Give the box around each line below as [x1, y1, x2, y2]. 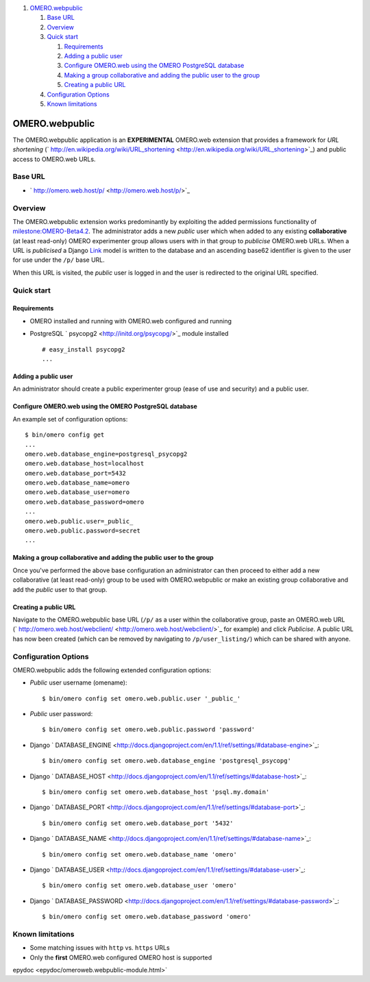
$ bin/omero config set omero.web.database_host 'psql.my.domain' [42, 788, 270, 796]
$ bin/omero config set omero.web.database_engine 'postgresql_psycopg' [42, 757, 291, 765]
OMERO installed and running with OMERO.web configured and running [29, 317, 232, 325]
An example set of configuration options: [12, 415, 128, 423]
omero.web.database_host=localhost [25, 460, 145, 467]
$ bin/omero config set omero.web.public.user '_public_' [42, 694, 241, 702]
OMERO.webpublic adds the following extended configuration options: [12, 665, 212, 674]
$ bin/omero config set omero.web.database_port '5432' [42, 819, 234, 827]
